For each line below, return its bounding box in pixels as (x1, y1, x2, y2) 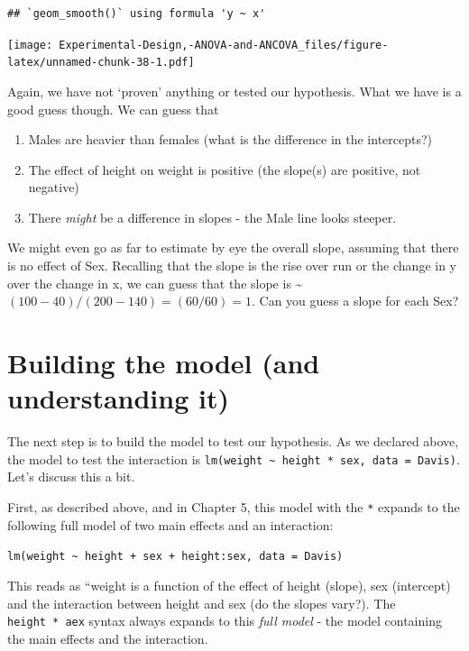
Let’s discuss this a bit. (7, 467, 135, 486)
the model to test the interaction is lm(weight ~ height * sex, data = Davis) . (7, 449, 460, 468)
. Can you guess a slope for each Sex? (251, 291, 459, 310)
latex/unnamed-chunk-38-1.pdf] (7, 56, 195, 69)
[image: (7, 38, 53, 51)
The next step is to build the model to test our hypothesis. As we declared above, (7, 432, 459, 451)
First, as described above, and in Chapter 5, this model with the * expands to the (7, 498, 460, 516)
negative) (28, 178, 79, 197)
